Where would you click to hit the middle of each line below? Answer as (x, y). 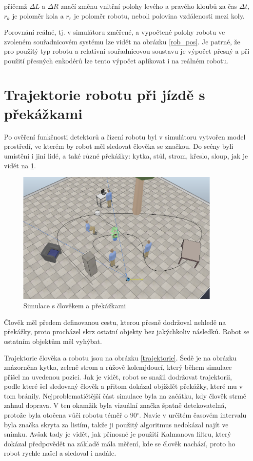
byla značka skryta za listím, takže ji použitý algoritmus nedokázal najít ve (116, 424)
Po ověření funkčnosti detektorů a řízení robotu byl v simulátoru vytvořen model (125, 136)
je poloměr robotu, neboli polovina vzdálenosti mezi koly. (159, 15)
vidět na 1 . (20, 165)
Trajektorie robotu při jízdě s (105, 94)
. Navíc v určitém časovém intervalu (193, 415)
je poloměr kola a (38, 15)
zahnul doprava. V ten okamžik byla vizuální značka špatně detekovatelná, (115, 405)
